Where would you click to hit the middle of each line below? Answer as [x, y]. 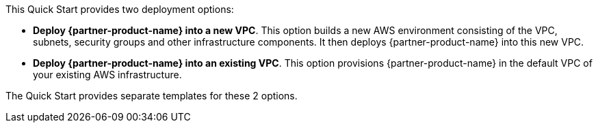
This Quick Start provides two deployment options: [120, 9]
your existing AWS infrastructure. [107, 75]
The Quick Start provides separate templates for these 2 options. [152, 96]
